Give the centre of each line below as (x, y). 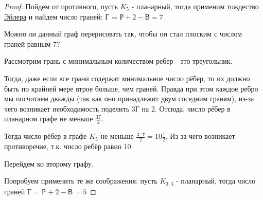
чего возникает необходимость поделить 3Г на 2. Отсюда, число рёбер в (117, 108)
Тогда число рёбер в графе (46, 136)
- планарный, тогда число (216, 181)
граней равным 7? (32, 43)
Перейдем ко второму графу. (49, 163)
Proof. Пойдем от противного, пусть (61, 6)
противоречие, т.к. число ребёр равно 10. (69, 146)
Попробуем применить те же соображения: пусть (81, 181)
